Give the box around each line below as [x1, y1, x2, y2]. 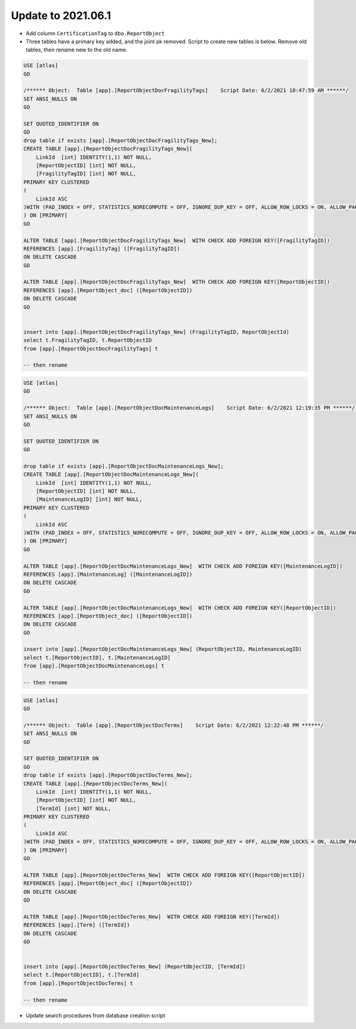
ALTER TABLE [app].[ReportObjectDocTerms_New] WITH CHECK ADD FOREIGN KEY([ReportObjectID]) [23, 871, 306, 879]
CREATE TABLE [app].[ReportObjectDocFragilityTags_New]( [23, 146, 193, 152]
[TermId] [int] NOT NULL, [36, 805, 112, 812]
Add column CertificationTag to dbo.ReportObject [26, 30, 165, 37]
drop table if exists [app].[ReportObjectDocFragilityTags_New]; [23, 137, 218, 144]
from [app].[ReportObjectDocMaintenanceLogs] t [23, 663, 164, 669]
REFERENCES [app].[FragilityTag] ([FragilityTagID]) [23, 245, 180, 252]
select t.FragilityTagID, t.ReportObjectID [23, 337, 152, 344]
